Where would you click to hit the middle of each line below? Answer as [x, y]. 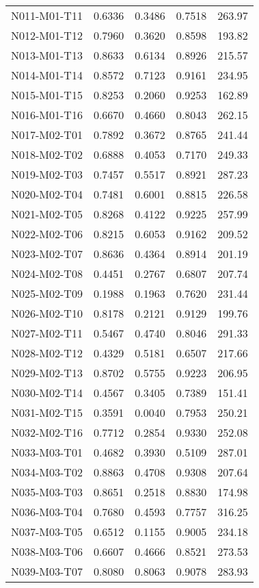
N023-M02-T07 [47, 254]
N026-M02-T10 [47, 313]
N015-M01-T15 [47, 95]
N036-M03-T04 [47, 512]
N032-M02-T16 [47, 432]
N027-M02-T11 [47, 333]
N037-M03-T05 [47, 532]
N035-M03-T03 [47, 492]
